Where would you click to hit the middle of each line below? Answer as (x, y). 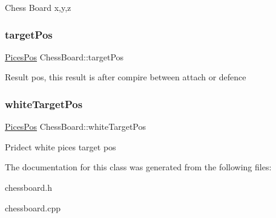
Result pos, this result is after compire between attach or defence (126, 77)
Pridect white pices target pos (61, 146)
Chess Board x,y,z (38, 7)
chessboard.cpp (33, 207)
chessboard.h (28, 187)
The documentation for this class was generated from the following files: (138, 167)
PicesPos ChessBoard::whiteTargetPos (76, 127)
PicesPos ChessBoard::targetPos (64, 56)
